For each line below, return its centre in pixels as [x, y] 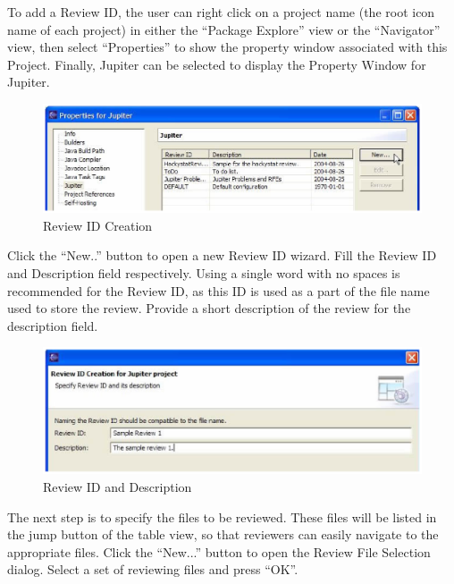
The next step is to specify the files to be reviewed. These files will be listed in [222, 516]
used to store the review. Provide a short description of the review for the [209, 308]
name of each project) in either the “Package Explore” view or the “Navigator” [224, 29]
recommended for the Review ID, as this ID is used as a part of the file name [219, 290]
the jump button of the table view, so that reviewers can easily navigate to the [223, 534]
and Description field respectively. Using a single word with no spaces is [204, 273]
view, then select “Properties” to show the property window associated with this [227, 47]
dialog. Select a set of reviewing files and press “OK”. [153, 569]
